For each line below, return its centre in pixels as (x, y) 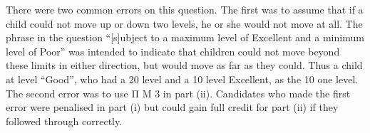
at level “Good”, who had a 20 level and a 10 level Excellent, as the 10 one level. (182, 79)
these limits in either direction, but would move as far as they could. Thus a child (184, 65)
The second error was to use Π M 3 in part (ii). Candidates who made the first (178, 93)
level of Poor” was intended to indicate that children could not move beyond (173, 51)
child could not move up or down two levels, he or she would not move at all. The (184, 23)
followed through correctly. (64, 121)
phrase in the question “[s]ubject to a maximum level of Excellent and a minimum (185, 37)
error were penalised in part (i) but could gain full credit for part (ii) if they (172, 107)
